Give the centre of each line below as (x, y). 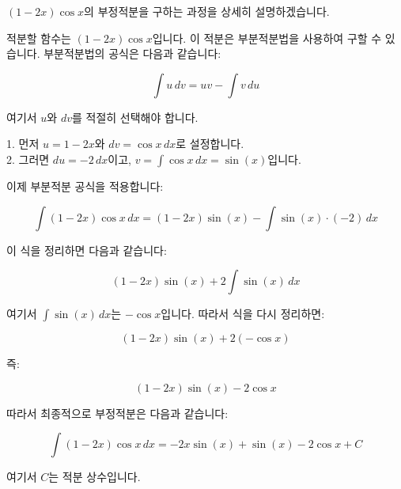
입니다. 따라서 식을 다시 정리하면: (243, 314)
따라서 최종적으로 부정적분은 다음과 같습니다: (117, 413)
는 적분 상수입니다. (95, 477)
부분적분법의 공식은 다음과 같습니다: (132, 53)
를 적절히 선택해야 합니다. (135, 117)
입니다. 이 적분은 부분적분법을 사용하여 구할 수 (267, 38)
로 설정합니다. (210, 144)
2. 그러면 (28, 159)
